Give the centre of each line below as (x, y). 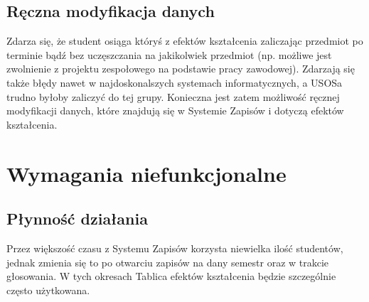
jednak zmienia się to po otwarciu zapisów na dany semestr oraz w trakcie (168, 262)
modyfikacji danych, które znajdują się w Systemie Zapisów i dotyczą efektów (175, 110)
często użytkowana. (48, 290)
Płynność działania (77, 219)
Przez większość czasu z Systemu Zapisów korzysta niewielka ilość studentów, (175, 248)
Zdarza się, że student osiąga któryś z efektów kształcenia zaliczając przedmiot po (185, 41)
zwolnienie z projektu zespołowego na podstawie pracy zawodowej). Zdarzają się (181, 69)
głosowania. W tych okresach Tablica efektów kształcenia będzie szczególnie (171, 276)
